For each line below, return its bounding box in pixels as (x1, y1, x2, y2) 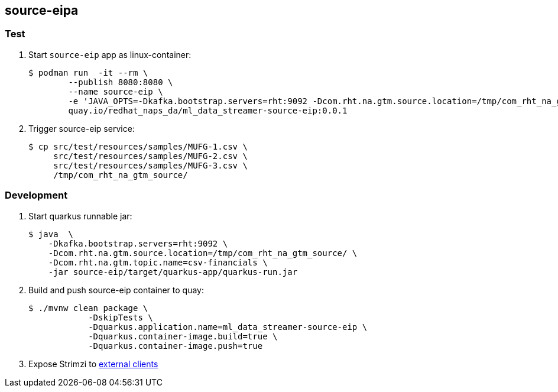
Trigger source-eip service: (28, 123, 135, 134)
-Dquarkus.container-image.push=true (88, 341, 263, 351)
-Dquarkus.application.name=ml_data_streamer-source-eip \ (88, 322, 368, 332)
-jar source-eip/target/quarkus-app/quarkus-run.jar (48, 267, 298, 277)
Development (5, 189, 68, 202)
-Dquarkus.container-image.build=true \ (88, 331, 278, 341)
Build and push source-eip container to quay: (28, 284, 204, 295)
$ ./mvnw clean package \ (28, 303, 148, 313)
